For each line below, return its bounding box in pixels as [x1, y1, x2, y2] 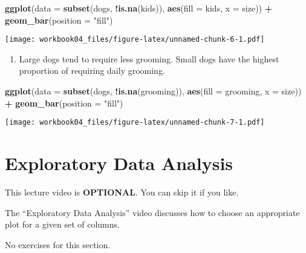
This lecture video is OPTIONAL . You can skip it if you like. [5, 186, 239, 198]
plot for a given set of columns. [5, 218, 120, 231]
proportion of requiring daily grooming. [19, 64, 165, 77]
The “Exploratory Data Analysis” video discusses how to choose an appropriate [5, 206, 300, 218]
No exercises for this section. [5, 238, 111, 251]
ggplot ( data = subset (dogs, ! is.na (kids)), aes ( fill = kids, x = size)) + [5, 2, 273, 14]
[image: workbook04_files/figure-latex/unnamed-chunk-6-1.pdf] [5, 35, 265, 44]
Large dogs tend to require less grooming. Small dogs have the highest [19, 52, 279, 65]
